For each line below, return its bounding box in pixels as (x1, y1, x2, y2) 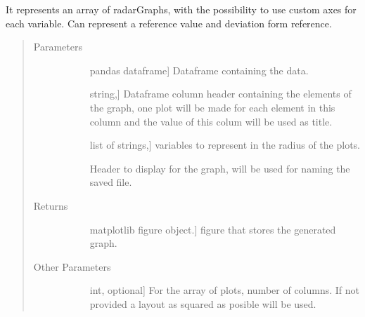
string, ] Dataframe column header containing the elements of (89, 86, 352, 101)
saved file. (89, 175, 132, 189)
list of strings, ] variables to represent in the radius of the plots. (89, 137, 361, 152)
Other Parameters (33, 259, 111, 274)
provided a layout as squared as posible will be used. (89, 296, 316, 311)
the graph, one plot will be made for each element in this (89, 100, 335, 114)
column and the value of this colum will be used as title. (89, 114, 333, 128)
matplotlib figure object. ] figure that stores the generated (89, 222, 336, 236)
